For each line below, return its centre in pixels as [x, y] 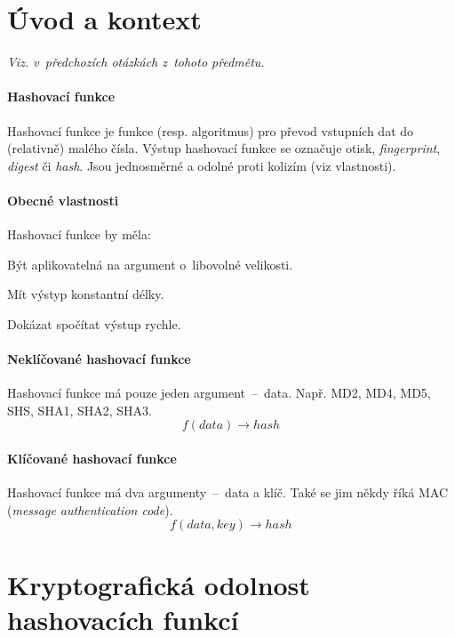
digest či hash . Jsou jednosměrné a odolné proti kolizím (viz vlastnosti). [202, 165]
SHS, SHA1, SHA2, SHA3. [80, 410]
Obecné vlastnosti [63, 200]
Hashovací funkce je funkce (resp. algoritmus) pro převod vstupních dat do [211, 130]
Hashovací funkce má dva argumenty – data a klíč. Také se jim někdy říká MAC [228, 492]
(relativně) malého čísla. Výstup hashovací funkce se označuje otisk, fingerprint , [224, 148]
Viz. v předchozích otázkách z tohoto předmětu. [136, 62]
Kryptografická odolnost [159, 584]
